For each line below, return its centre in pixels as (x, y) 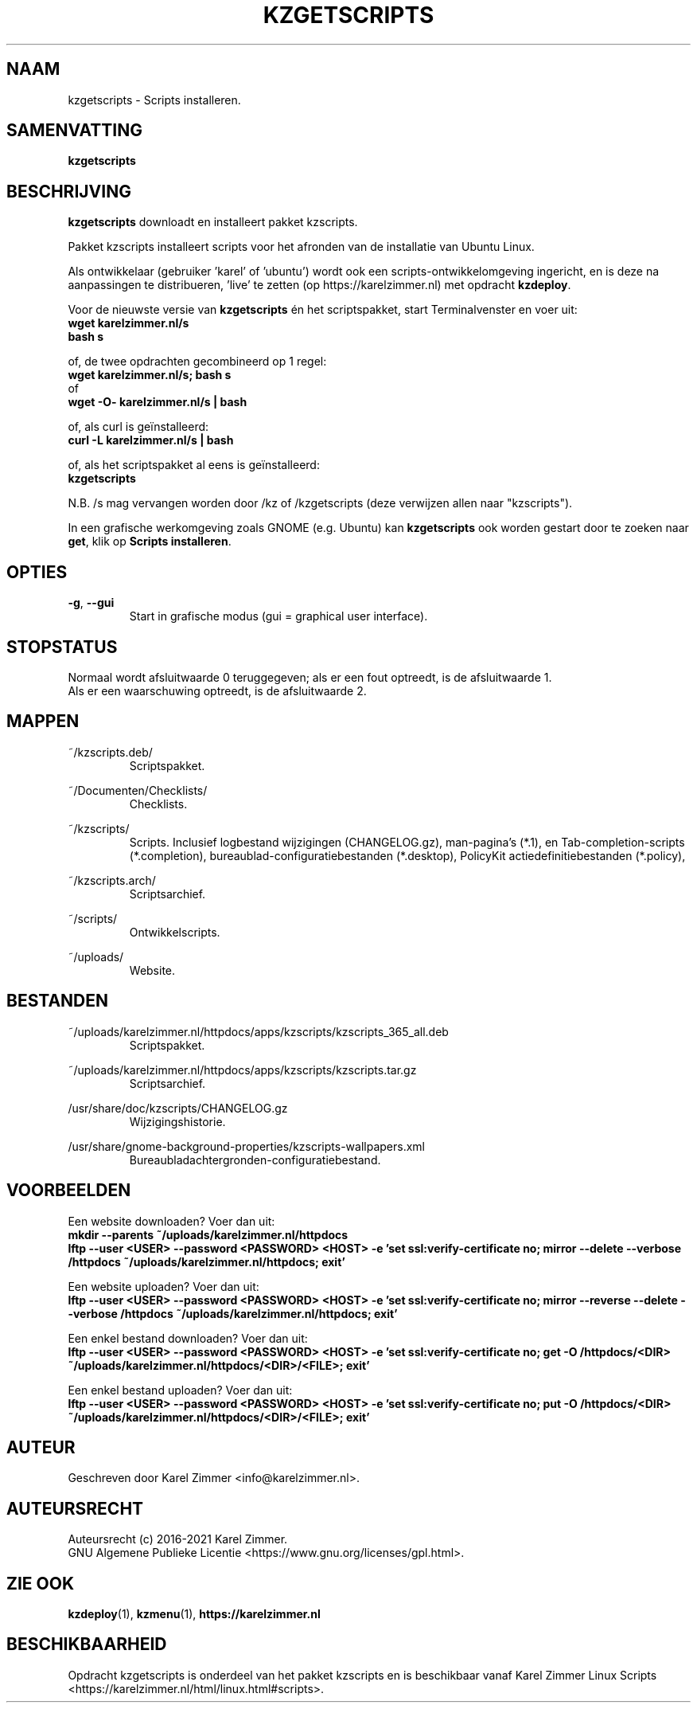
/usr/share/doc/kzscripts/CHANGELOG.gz (178, 1108)
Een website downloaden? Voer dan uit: (171, 1221)
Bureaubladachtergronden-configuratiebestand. (255, 1160)
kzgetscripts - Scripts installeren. (154, 100)
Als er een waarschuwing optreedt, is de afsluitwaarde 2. (217, 690)
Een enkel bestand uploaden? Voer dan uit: (180, 1390)
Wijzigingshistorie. (177, 1121)
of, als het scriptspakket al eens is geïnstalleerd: (194, 465)
